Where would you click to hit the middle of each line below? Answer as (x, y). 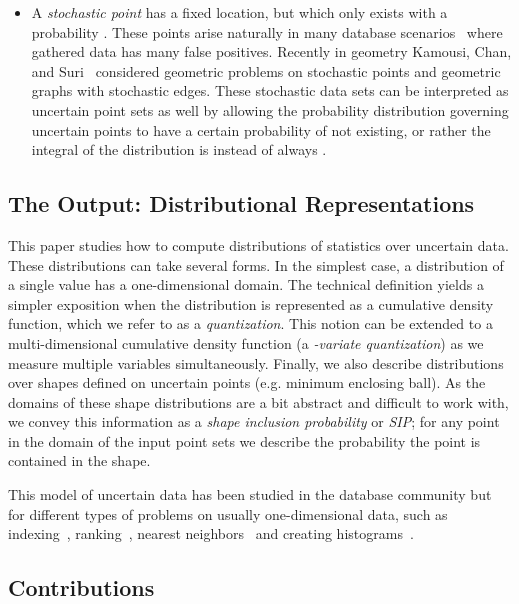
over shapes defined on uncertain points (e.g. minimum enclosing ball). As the (247, 382)
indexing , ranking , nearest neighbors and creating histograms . (211, 533)
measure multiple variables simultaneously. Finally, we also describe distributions (256, 362)
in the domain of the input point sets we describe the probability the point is (244, 440)
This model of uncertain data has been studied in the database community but (250, 494)
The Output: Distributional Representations (241, 203)
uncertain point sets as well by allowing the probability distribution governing (270, 109)
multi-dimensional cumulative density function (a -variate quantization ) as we (246, 342)
